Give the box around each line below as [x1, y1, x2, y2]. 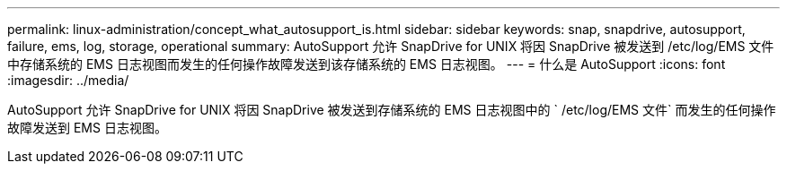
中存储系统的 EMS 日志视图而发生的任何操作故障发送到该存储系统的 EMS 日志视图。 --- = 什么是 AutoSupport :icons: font [7, 56, 726, 72]
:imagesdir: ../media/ [7, 73, 129, 88]
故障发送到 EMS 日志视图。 [7, 120, 167, 135]
